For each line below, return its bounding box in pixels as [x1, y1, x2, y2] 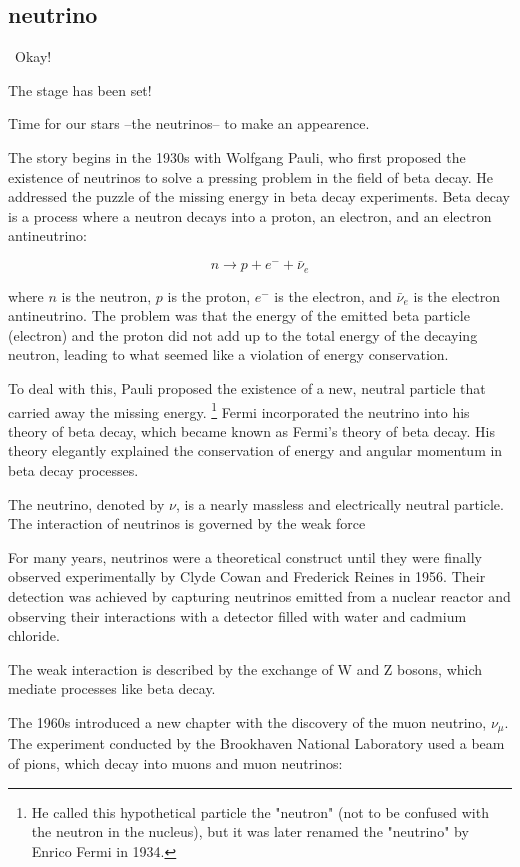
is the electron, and [274, 285, 392, 306]
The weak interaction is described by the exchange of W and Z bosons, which [8, 658, 483, 679]
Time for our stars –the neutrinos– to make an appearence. [8, 113, 370, 134]
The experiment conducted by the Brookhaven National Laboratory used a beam [8, 733, 505, 754]
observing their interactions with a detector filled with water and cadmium [8, 605, 467, 626]
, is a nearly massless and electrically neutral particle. [175, 493, 504, 514]
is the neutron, [61, 285, 152, 306]
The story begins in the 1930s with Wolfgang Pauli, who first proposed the [8, 146, 466, 167]
